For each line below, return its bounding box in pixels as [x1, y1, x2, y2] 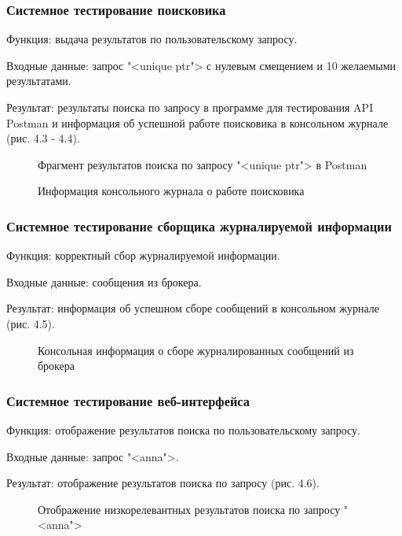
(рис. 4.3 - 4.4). [6, 130, 80, 146]
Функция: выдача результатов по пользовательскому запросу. [6, 31, 298, 47]
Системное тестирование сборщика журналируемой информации [6, 216, 392, 235]
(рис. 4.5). [6, 315, 55, 331]
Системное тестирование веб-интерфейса [6, 390, 250, 410]
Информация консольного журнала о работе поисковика [38, 183, 305, 199]
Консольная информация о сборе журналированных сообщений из [38, 342, 354, 358]
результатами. [6, 72, 71, 89]
